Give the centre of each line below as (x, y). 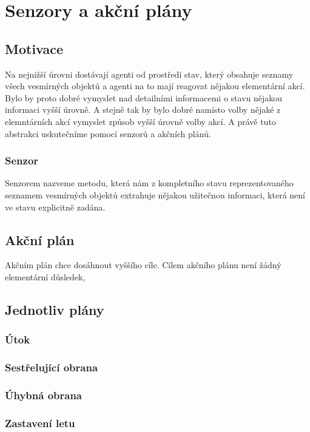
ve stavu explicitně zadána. (55, 207)
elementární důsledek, (45, 276)
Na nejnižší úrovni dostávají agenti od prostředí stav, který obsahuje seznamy (149, 74)
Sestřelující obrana (52, 367)
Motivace (34, 48)
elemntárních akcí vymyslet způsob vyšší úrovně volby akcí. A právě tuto (140, 121)
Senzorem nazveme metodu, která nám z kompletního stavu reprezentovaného (149, 183)
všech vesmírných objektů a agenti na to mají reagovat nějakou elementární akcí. (155, 86)
